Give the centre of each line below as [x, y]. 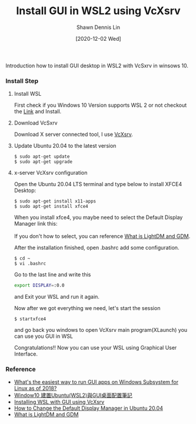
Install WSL [28, 94]
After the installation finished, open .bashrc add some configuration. [97, 248]
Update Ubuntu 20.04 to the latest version [65, 146]
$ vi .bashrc [30, 264]
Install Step [22, 81]
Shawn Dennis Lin [98, 27]
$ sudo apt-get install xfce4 [51, 207]
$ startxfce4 [30, 319]
